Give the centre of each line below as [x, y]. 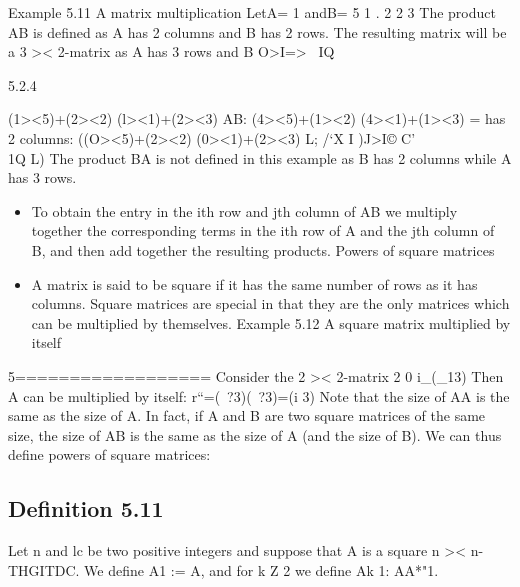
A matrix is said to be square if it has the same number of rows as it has [254, 283]
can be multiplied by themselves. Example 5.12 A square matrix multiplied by [271, 322]
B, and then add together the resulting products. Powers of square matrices [263, 249]
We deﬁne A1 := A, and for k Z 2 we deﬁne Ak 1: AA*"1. [261, 569]
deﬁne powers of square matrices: [109, 454]
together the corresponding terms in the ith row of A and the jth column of [263, 230]
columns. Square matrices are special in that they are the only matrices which [270, 303]
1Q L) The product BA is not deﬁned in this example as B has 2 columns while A [260, 157]
